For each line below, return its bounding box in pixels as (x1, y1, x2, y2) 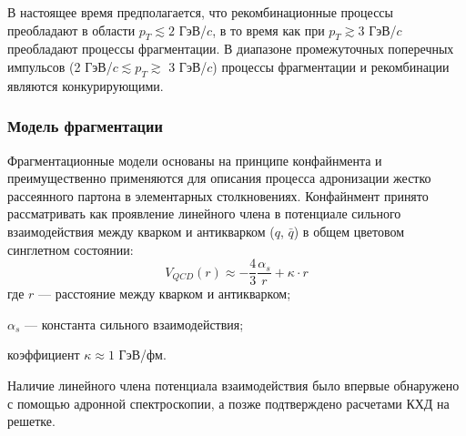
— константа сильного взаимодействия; (25, 314, 244, 333)
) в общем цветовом (293, 221, 405, 240)
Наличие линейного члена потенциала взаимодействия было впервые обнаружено (7, 376, 460, 394)
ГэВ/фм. (118, 345, 167, 364)
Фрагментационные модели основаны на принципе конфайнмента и (7, 150, 382, 169)
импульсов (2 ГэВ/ (7, 56, 113, 76)
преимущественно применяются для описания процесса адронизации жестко (7, 168, 431, 188)
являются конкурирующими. (7, 76, 164, 95)
